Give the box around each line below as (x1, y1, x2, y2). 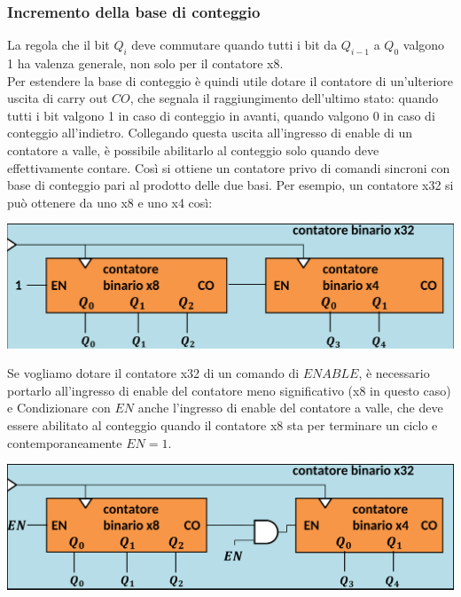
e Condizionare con (7, 398, 111, 417)
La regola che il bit (7, 35, 110, 54)
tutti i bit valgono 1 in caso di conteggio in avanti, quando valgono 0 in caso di (7, 106, 435, 124)
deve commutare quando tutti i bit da (131, 35, 338, 54)
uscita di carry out (7, 89, 108, 107)
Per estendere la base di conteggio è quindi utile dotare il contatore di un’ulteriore (7, 71, 454, 90)
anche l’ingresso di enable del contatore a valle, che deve (137, 398, 443, 417)
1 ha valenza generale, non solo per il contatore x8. (7, 54, 284, 73)
